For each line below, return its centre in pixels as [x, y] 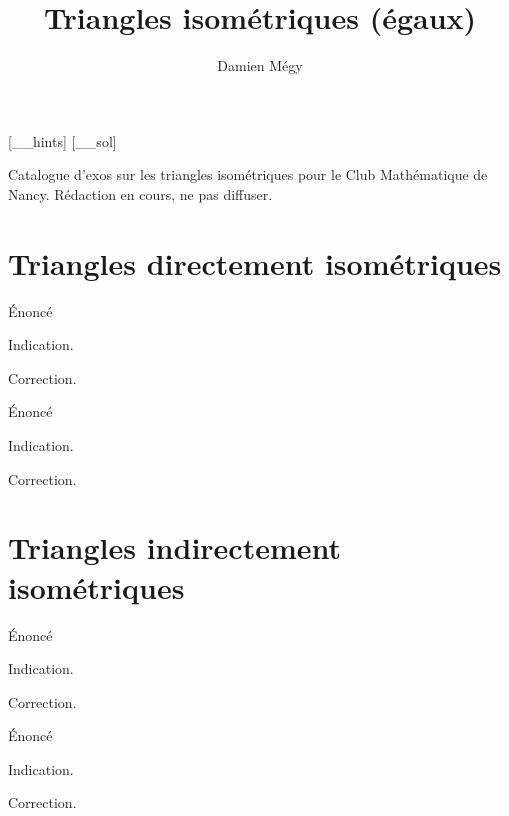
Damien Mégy [260, 65]
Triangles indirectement [175, 547]
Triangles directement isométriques [255, 262]
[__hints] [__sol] [62, 140]
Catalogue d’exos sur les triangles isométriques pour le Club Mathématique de [248, 174]
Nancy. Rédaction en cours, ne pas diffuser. [140, 193]
